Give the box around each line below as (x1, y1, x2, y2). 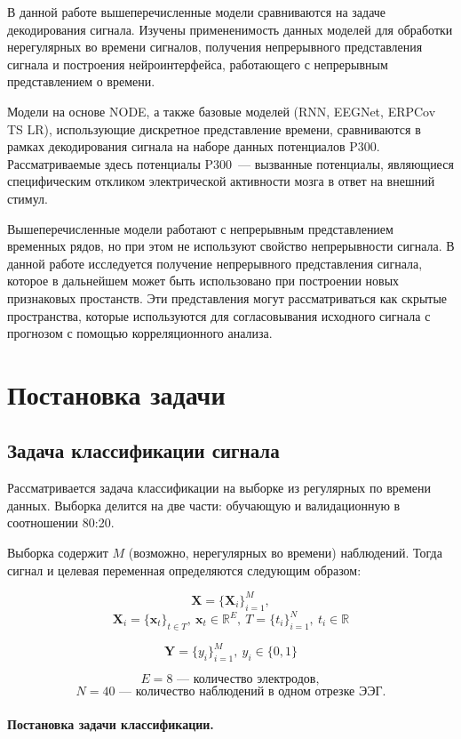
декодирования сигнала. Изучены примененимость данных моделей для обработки (7, 20, 453, 38)
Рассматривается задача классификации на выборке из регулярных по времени (7, 478, 432, 497)
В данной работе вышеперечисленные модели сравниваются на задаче (7, 3, 386, 20)
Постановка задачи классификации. (7, 714, 214, 733)
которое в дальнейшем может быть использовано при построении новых (7, 271, 400, 290)
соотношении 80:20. (7, 513, 115, 532)
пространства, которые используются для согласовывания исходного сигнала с (7, 306, 431, 325)
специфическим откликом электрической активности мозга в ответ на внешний (7, 172, 435, 190)
